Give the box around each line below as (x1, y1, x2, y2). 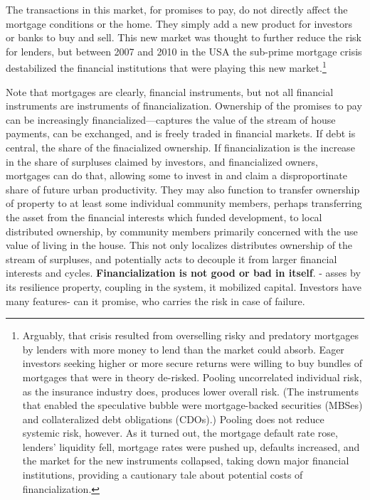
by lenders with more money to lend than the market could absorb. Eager (22, 341, 344, 356)
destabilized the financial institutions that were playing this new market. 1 (6, 58, 327, 75)
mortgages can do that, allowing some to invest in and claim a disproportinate (6, 168, 347, 183)
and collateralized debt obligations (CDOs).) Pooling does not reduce (22, 411, 324, 426)
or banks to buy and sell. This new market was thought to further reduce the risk (6, 30, 361, 45)
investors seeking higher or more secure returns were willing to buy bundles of (22, 356, 362, 371)
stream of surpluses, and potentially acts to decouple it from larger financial (6, 251, 337, 266)
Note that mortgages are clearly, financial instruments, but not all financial (6, 84, 334, 99)
